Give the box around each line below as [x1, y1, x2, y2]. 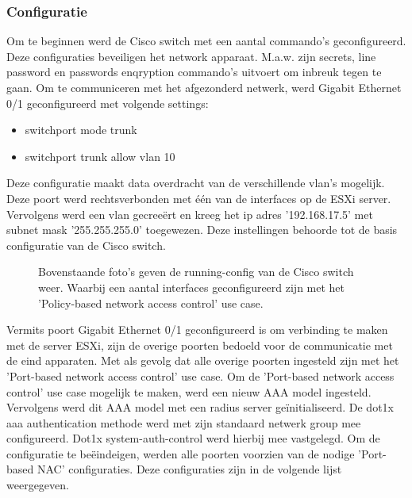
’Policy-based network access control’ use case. [38, 294, 264, 311]
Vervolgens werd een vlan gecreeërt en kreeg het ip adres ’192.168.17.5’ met [6, 205, 373, 222]
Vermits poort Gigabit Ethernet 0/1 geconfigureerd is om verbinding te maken [6, 321, 388, 338]
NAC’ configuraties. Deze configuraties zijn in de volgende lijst [37, 461, 342, 477]
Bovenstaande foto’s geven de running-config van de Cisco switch [38, 263, 354, 280]
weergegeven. [6, 477, 69, 493]
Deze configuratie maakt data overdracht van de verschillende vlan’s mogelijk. [6, 174, 385, 191]
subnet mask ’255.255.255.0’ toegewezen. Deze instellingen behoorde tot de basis [6, 221, 398, 238]
